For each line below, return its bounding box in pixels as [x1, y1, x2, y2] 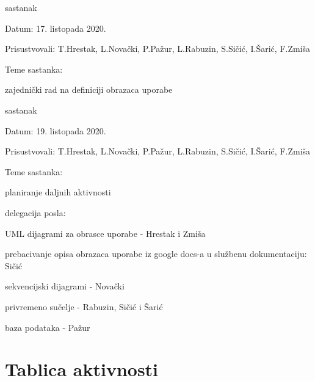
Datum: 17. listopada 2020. [5, 21, 106, 34]
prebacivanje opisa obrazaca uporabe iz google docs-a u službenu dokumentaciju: [5, 247, 307, 260]
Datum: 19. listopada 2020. [5, 124, 106, 137]
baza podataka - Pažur [5, 321, 90, 333]
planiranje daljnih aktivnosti [5, 186, 111, 198]
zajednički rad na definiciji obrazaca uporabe [5, 83, 173, 96]
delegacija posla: [5, 206, 66, 219]
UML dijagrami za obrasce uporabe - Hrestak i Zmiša [5, 227, 206, 239]
